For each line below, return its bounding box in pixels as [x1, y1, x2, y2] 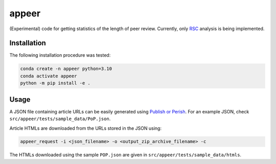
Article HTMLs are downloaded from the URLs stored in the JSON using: [9, 125, 162, 131]
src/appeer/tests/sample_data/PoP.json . [9, 115, 111, 122]
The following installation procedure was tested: [9, 52, 111, 58]
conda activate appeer [20, 73, 77, 79]
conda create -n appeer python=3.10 [20, 66, 112, 72]
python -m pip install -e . [20, 80, 90, 86]
